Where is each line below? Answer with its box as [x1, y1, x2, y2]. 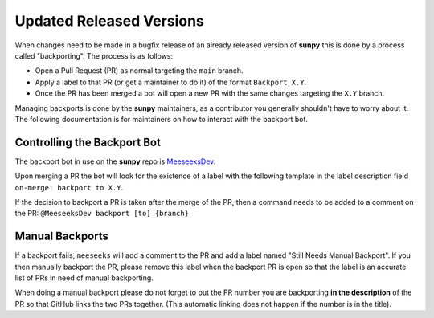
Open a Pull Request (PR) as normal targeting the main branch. [35, 66, 244, 75]
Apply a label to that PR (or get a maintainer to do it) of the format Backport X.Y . [35, 77, 307, 87]
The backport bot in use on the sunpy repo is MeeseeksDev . [14, 157, 216, 166]
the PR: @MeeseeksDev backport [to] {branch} [14, 209, 189, 218]
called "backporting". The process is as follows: [14, 51, 174, 60]
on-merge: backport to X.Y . [14, 182, 124, 192]
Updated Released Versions [14, 12, 204, 30]
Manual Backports [14, 230, 108, 243]
